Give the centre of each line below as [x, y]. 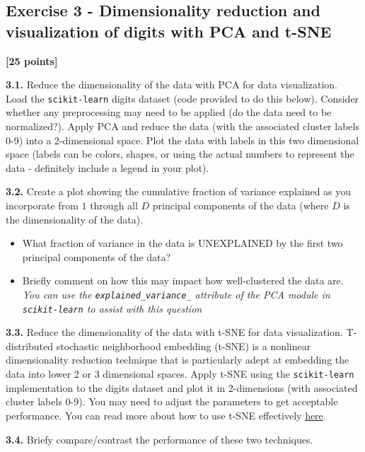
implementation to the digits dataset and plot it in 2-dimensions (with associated [182, 387]
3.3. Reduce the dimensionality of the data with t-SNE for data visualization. [174, 332]
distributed [30, 346]
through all [114, 205]
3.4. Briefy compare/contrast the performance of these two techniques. [160, 439]
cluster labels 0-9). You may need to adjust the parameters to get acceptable [172, 401]
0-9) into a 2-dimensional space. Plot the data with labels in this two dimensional [182, 140]
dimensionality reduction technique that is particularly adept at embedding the [178, 360]
